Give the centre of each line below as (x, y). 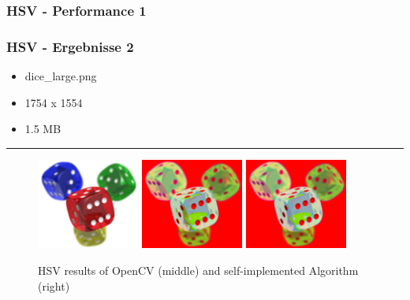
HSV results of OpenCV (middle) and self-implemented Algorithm (198, 270)
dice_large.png (61, 76)
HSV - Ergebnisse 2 (70, 46)
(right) (54, 285)
